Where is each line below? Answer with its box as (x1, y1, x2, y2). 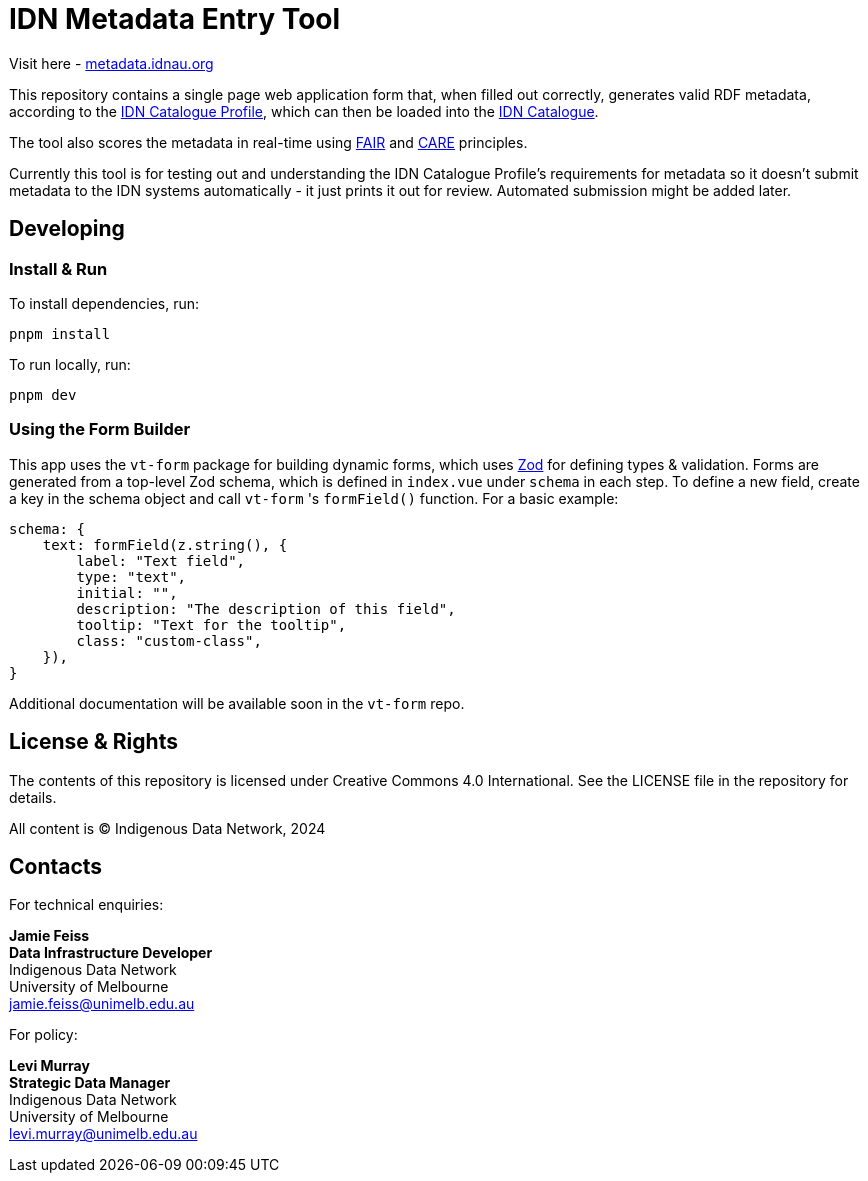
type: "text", (76, 568, 187, 585)
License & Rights (9, 729, 178, 755)
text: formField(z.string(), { (42, 536, 288, 553)
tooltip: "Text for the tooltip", (76, 616, 347, 633)
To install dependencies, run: (9, 294, 200, 312)
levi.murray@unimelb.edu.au (9, 1125, 198, 1143)
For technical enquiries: (9, 896, 164, 914)
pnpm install (9, 325, 111, 342)
